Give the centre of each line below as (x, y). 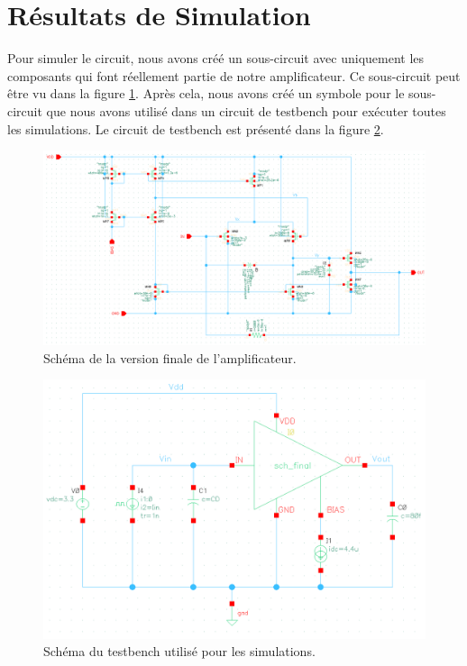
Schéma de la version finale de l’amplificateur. (170, 357)
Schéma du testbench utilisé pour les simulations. (179, 651)
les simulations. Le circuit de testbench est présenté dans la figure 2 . (196, 128)
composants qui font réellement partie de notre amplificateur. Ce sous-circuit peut (234, 75)
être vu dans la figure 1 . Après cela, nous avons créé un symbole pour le (206, 93)
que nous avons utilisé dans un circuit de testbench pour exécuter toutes (246, 110)
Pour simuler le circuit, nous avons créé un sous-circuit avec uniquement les (216, 58)
